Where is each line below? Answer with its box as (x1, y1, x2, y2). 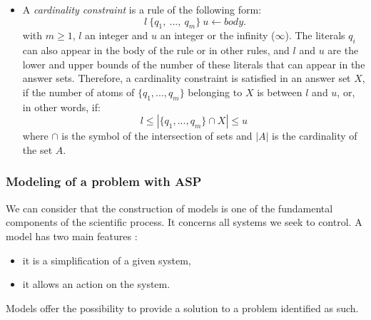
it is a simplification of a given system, (22, 252, 191, 267)
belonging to (188, 84, 243, 99)
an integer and (85, 28, 148, 43)
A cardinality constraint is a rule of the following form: (22, 2, 262, 16)
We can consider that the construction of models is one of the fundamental (6, 200, 333, 215)
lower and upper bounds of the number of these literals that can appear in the (22, 56, 365, 71)
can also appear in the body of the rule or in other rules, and (22, 43, 290, 58)
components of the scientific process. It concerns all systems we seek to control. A (6, 215, 362, 229)
